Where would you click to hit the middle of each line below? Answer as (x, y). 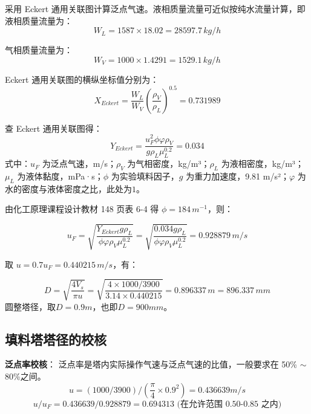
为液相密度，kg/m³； (262, 163)
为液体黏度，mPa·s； (60, 176)
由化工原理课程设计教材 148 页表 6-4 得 (82, 209)
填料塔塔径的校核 (56, 339)
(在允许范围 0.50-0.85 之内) (229, 404)
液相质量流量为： (39, 20)
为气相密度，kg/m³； (169, 163)
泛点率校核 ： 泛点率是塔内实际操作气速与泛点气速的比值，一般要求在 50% (151, 364)
